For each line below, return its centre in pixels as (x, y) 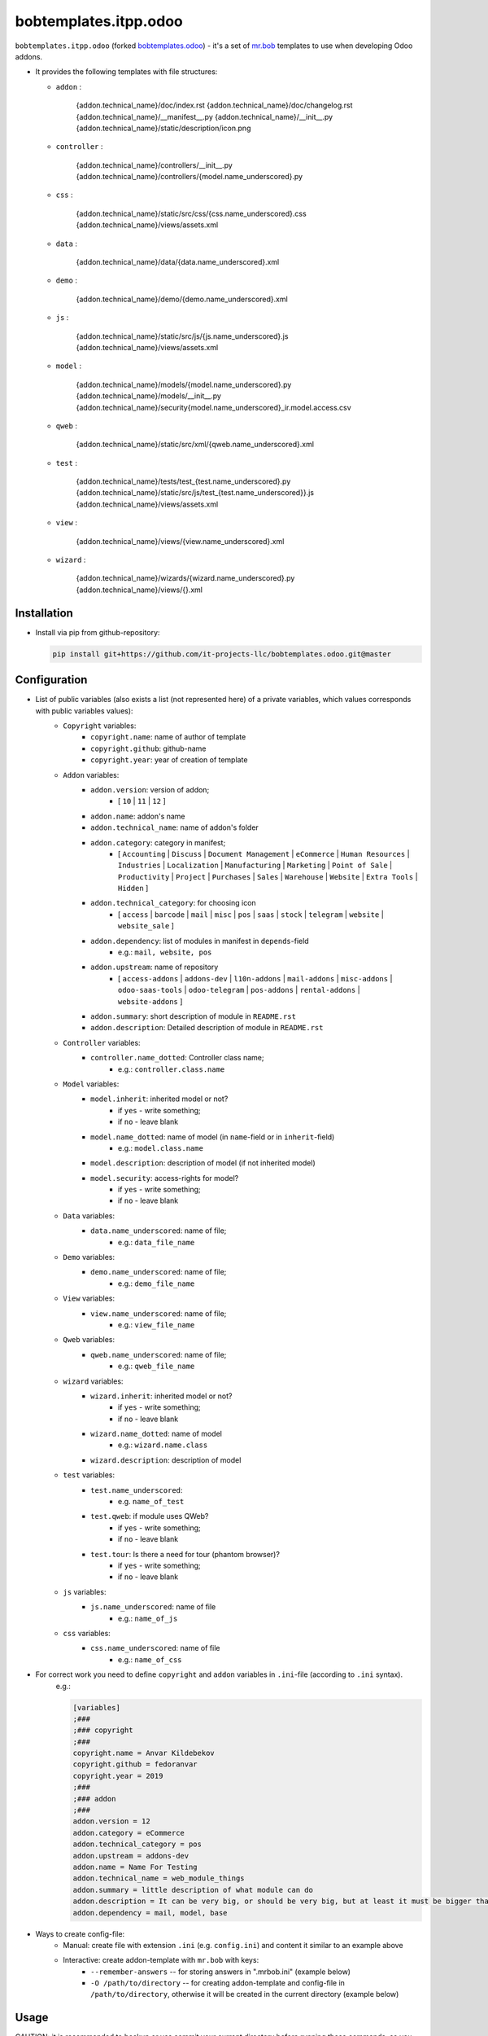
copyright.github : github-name (148, 748)
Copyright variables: (100, 726)
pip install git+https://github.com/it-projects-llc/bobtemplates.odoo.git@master (222, 654)
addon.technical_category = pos (137, 1844)
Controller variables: (102, 1042)
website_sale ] (146, 926)
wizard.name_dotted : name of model (157, 1434)
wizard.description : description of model (166, 1460)
